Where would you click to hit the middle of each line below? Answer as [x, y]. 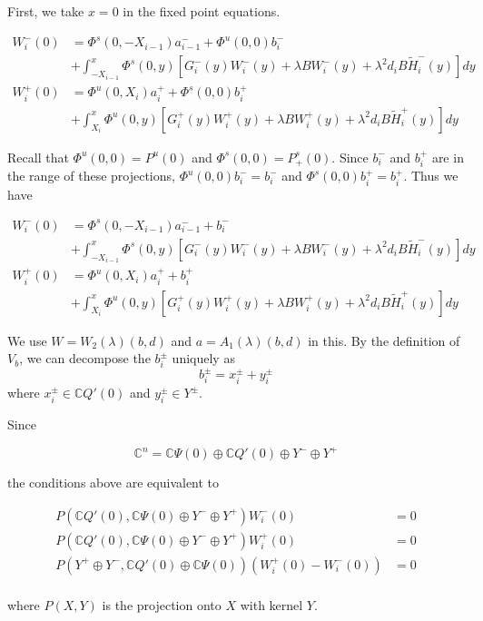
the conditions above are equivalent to [113, 483]
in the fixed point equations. [202, 11]
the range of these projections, [91, 176]
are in [448, 157]
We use [27, 340]
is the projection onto [162, 604]
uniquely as [203, 358]
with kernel [271, 604]
